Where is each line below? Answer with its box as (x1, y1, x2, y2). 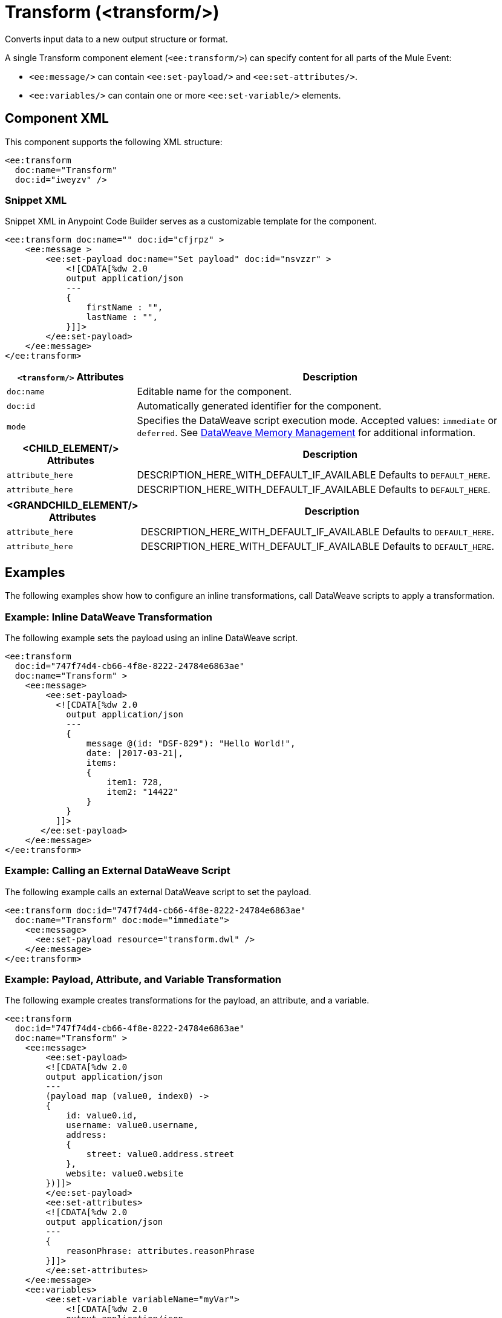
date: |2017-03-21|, (86, 748, 184, 758)
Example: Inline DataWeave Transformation (5, 610, 212, 623)
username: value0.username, (66, 1120, 199, 1130)
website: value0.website (66, 1169, 184, 1179)
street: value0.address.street (86, 1149, 235, 1160)
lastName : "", (86, 312, 158, 322)
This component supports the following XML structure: (5, 136, 223, 147)
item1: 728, (106, 777, 163, 787)
